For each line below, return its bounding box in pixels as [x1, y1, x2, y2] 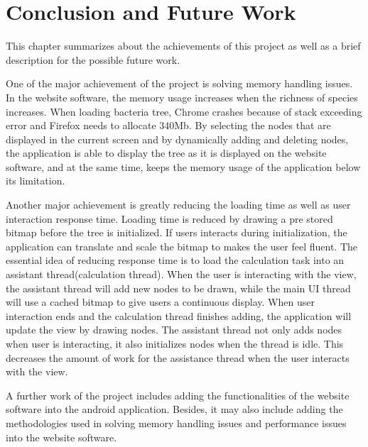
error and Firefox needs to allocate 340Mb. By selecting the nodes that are [6, 118, 331, 133]
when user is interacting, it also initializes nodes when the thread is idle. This [6, 336, 344, 351]
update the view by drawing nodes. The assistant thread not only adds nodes [6, 322, 342, 337]
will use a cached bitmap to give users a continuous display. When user [6, 294, 315, 309]
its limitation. [6, 173, 65, 188]
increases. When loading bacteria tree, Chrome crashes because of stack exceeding [6, 104, 362, 118]
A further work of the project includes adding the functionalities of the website [6, 387, 350, 402]
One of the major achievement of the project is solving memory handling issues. [6, 76, 353, 91]
